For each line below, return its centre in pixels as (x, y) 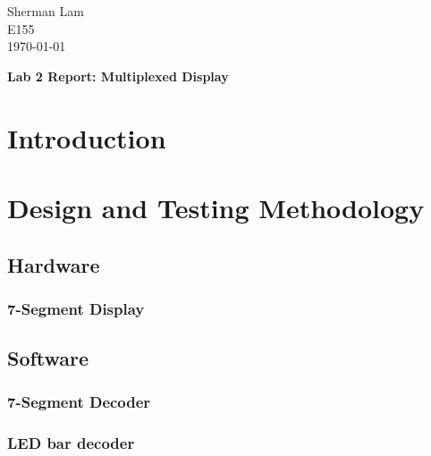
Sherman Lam (46, 11)
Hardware (54, 264)
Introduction (87, 137)
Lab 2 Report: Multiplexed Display (118, 76)
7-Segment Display (76, 308)
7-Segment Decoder (79, 402)
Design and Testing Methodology (216, 207)
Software (48, 358)
